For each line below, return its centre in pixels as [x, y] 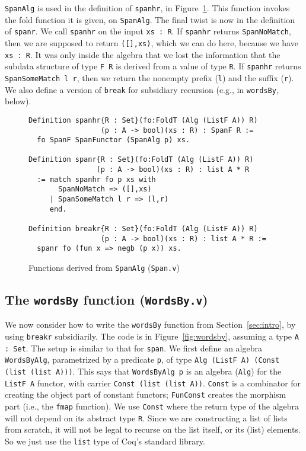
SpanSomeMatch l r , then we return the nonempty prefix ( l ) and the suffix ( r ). [149, 77]
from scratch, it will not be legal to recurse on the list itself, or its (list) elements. [153, 429]
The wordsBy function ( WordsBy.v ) [106, 300]
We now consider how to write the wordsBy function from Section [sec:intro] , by [150, 324]
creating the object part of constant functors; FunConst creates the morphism [146, 394]
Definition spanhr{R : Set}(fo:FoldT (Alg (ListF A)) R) [143, 120]
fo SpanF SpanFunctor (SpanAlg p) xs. [114, 140]
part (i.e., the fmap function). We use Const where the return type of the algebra [152, 406]
